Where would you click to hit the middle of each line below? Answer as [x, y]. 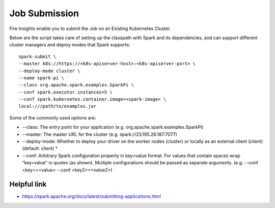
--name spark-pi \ [42, 78]
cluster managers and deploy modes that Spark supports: [70, 45]
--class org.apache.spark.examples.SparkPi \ [76, 85]
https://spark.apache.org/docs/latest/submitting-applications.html [92, 196]
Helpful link [28, 184]
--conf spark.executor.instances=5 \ [66, 92]
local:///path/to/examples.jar [58, 106]
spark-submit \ [37, 56]
